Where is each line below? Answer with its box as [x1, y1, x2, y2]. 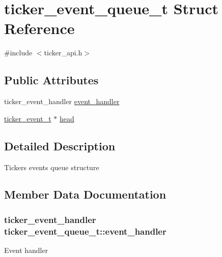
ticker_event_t [4, 113, 51, 123]
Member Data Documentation [4, 186, 166, 202]
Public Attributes [4, 72, 99, 88]
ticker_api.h [44, 47, 82, 58]
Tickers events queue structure [4, 162, 99, 172]
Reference [4, 18, 75, 39]
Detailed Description [4, 138, 116, 153]
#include [4, 47, 33, 58]
